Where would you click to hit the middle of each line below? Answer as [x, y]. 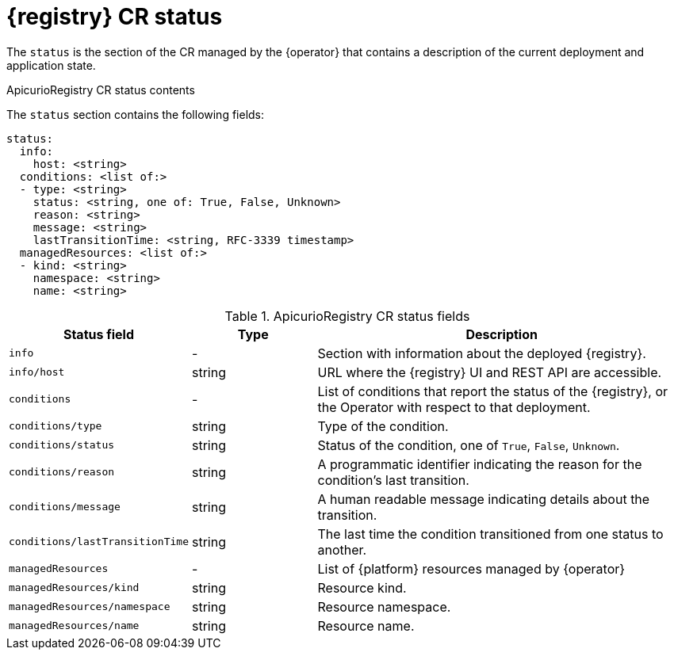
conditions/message [65, 507]
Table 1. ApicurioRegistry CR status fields [347, 316]
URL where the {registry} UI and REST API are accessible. [490, 372]
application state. [51, 65]
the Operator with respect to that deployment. [454, 407]
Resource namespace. [384, 606]
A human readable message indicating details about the [484, 499]
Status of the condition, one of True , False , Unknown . [469, 445]
